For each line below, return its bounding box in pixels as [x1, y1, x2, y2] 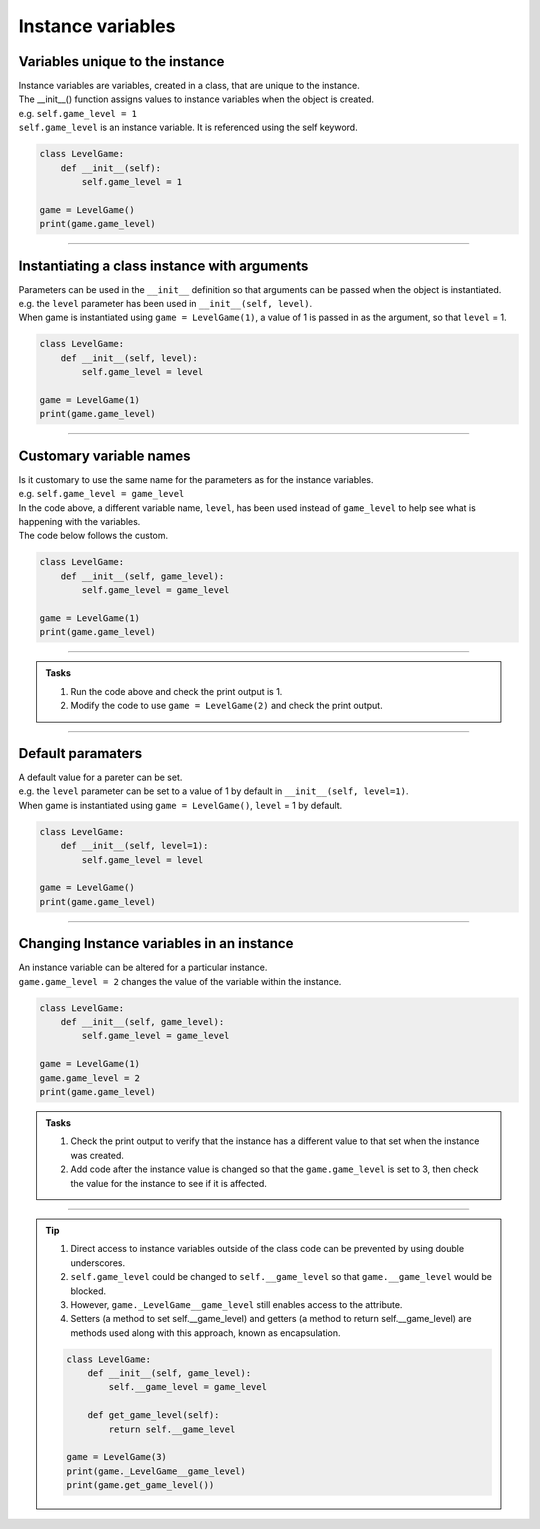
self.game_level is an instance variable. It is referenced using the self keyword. [18, 121, 359, 134]
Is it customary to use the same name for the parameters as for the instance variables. [18, 473, 374, 485]
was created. [70, 1149, 125, 1161]
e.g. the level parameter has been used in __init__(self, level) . [18, 298, 313, 310]
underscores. [70, 1256, 125, 1269]
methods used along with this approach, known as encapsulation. [70, 1326, 341, 1339]
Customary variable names [18, 447, 191, 464]
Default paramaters [18, 745, 143, 762]
